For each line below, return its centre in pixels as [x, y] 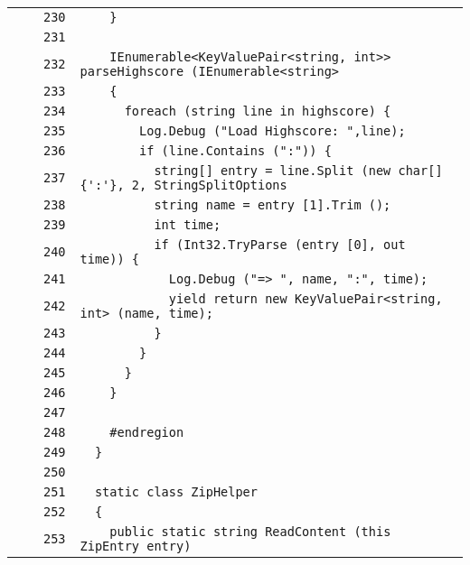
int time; [188, 225]
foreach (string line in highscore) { [258, 111]
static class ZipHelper [176, 492]
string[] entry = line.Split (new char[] [298, 171]
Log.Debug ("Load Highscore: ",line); [273, 131]
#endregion [147, 432]
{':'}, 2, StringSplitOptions [183, 185]
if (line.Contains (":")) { [235, 151]
